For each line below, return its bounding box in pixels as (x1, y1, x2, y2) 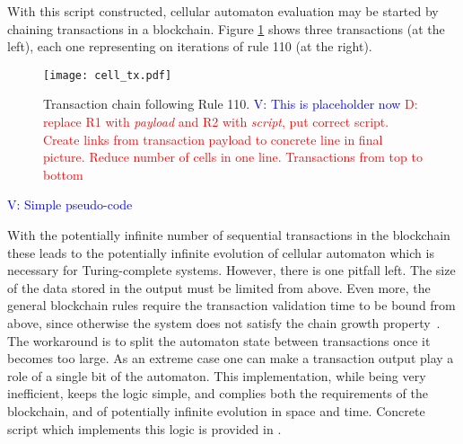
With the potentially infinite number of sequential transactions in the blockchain (7, 226, 450, 244)
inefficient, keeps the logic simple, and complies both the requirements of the (7, 384, 428, 403)
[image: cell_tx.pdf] (43, 68, 172, 82)
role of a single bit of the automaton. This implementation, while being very (7, 366, 426, 385)
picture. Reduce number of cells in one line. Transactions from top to (43, 147, 423, 166)
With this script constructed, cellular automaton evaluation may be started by (7, 2, 439, 20)
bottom (43, 164, 83, 183)
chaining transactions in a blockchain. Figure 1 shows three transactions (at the (7, 19, 445, 38)
